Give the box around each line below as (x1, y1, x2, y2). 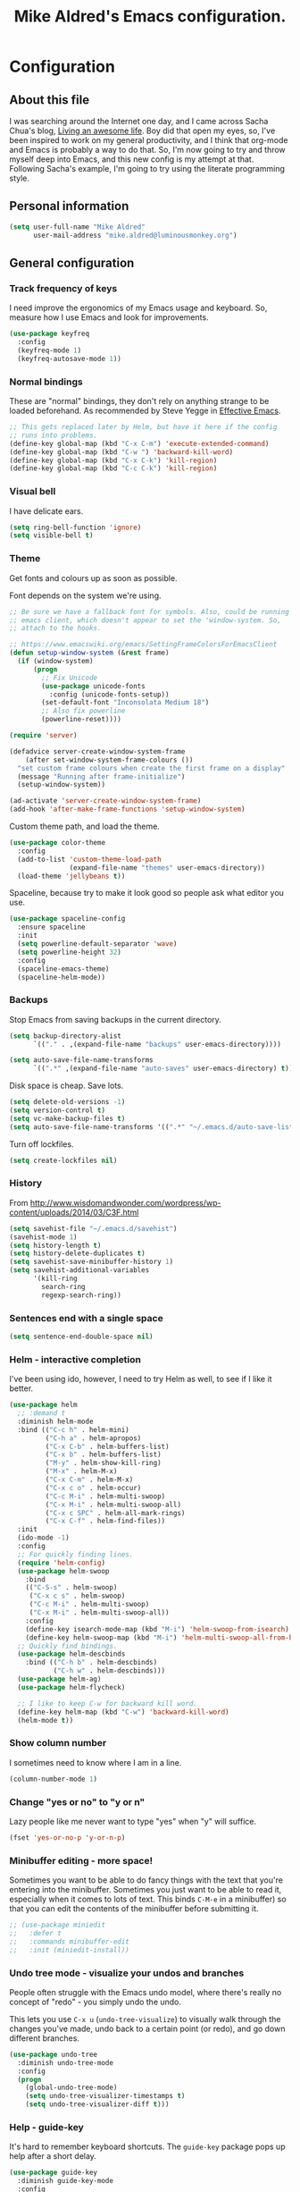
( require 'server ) (9, 731, 78, 740)
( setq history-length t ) (9, 1241, 102, 1250)
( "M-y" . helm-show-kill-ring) (45, 1459, 162, 1468)
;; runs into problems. (9, 431, 98, 440)
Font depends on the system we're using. (9, 590, 162, 601)
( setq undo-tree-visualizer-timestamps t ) (25, 2092, 186, 2101)
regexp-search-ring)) (41, 1290, 122, 1300)
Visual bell (9, 485, 56, 498)
